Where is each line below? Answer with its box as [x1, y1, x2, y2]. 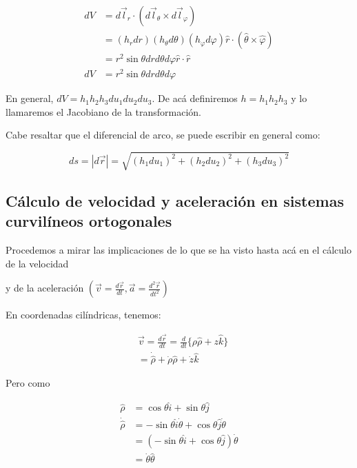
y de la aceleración [6, 281, 84, 295]
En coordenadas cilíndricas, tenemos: [6, 307, 161, 322]
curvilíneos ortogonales [6, 210, 172, 232]
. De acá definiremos [152, 91, 238, 105]
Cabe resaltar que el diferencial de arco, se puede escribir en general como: [6, 128, 320, 142]
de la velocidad [6, 256, 69, 270]
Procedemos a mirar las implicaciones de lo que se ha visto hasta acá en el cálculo [6, 243, 351, 257]
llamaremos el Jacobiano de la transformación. [6, 104, 201, 119]
